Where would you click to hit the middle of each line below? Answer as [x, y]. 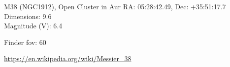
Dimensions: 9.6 [28, 16]
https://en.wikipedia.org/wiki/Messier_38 [68, 58]
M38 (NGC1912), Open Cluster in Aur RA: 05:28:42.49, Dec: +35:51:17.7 [115, 6]
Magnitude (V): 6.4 [33, 26]
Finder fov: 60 [25, 42]
